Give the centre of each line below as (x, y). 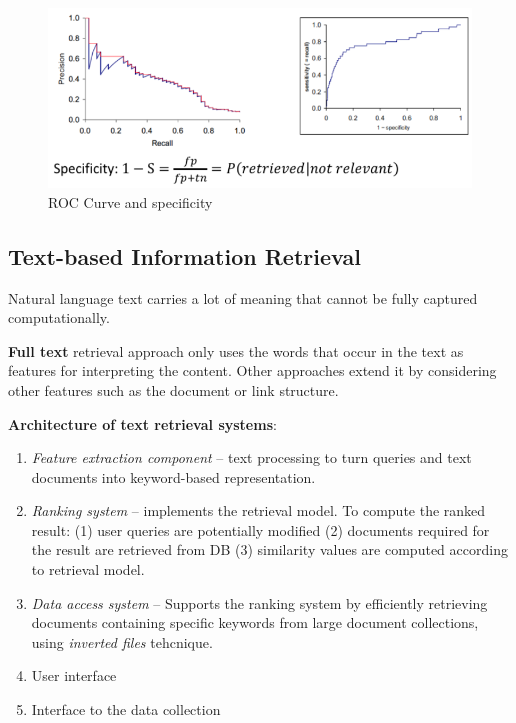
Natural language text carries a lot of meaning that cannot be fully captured (243, 297)
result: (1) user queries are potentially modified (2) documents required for (260, 529)
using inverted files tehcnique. (122, 641)
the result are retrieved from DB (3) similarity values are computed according (269, 549)
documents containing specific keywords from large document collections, (255, 622)
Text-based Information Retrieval (184, 255)
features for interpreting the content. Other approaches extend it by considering (252, 370)
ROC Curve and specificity (130, 201)
